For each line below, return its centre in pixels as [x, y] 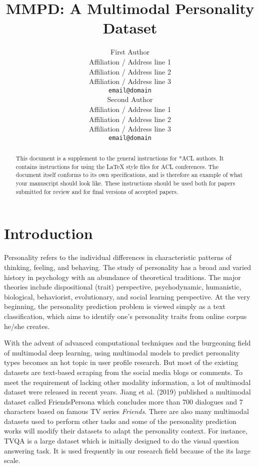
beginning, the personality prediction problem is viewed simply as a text [115, 306]
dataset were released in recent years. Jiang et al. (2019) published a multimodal [127, 392]
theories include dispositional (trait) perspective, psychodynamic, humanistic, [123, 287]
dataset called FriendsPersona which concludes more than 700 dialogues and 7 [123, 401]
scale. [12, 460]
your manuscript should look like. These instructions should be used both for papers [125, 183]
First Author [130, 52]
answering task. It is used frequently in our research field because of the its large [127, 450]
